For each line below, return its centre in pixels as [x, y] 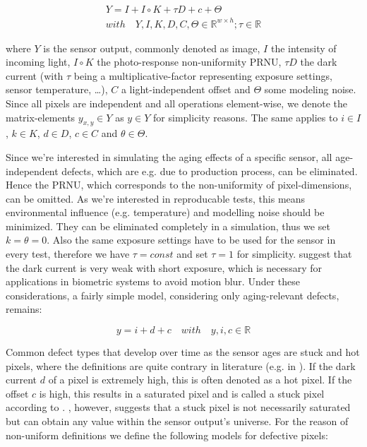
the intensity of [303, 48]
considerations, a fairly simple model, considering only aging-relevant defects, [173, 295]
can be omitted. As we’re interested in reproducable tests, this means [156, 198]
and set [192, 254]
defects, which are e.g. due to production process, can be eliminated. [210, 171]
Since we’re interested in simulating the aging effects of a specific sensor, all [169, 156]
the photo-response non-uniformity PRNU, [189, 62]
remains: [24, 309]
